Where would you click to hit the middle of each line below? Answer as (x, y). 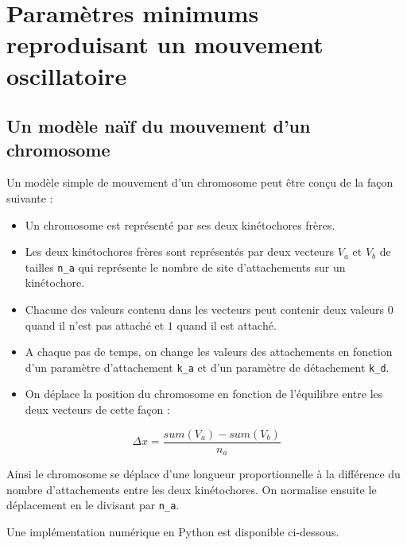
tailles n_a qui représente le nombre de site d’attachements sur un (185, 267)
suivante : (30, 197)
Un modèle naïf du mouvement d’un (159, 126)
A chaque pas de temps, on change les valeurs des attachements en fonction (209, 352)
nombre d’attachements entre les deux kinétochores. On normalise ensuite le (192, 489)
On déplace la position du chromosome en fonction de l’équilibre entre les (204, 394)
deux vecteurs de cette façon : (97, 409)
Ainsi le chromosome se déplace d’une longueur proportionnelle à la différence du (203, 474)
